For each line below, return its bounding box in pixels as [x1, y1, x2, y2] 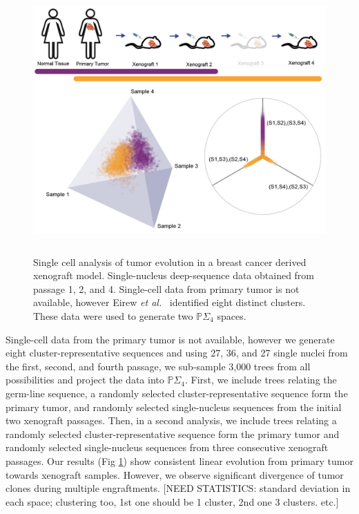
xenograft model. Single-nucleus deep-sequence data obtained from [33, 268, 315, 283]
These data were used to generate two [33, 308, 193, 323]
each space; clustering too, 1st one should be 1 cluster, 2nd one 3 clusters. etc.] [6, 494, 339, 508]
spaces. [217, 308, 246, 323]
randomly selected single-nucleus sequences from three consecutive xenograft [6, 440, 329, 455]
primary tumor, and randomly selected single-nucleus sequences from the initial [6, 399, 342, 414]
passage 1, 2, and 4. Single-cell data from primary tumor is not [33, 281, 300, 296]
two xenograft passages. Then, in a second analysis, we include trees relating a [6, 413, 337, 428]
